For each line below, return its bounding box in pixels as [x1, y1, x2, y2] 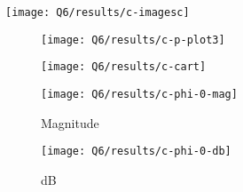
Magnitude [41, 113, 99, 132]
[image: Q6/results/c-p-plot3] [41, 33, 225, 46]
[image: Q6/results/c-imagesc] [5, 6, 190, 19]
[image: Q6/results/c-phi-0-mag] [41, 87, 238, 100]
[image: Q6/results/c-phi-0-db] [41, 145, 231, 158]
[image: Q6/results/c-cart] [41, 60, 207, 74]
